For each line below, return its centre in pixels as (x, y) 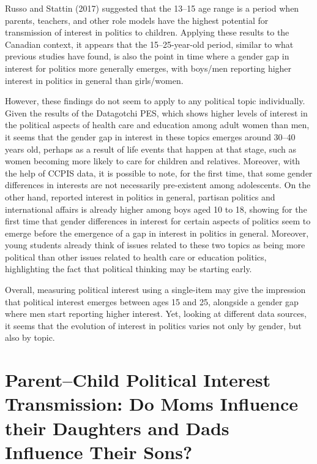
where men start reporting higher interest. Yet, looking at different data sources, (156, 314)
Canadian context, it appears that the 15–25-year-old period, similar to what (149, 44)
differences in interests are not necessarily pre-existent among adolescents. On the (158, 185)
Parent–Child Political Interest (138, 380)
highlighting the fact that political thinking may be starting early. (129, 269)
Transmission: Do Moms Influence (152, 404)
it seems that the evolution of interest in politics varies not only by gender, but (153, 325)
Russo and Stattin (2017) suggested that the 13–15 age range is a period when (152, 8)
